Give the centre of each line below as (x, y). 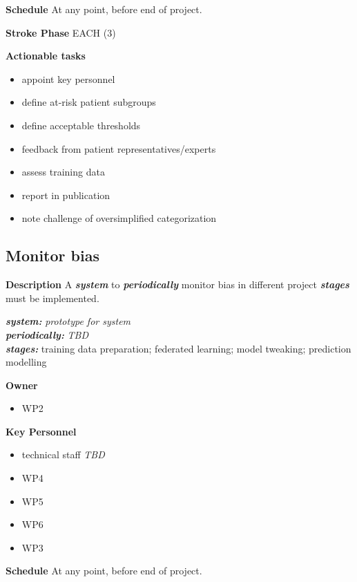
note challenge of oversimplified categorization (119, 218)
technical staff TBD (63, 454)
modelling (26, 362)
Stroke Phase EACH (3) (61, 32)
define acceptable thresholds (81, 125)
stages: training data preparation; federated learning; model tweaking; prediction (178, 348)
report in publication (66, 195)
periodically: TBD (47, 334)
